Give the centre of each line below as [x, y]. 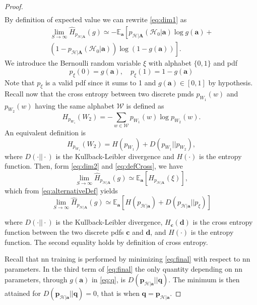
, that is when [118, 293]
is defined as [145, 105]
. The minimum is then [204, 279]
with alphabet [170, 63]
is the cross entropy [223, 222]
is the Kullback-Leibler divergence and [115, 156]
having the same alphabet [75, 105]
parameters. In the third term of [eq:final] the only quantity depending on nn [124, 268]
